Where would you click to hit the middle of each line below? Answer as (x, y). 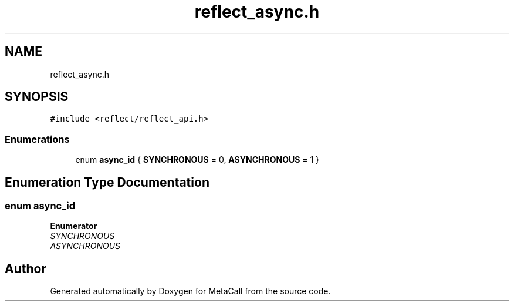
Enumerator (74, 226)
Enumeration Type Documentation (107, 182)
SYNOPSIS (37, 97)
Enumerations (37, 139)
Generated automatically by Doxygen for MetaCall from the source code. (190, 291)
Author (26, 268)
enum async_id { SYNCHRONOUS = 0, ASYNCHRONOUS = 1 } (197, 160)
